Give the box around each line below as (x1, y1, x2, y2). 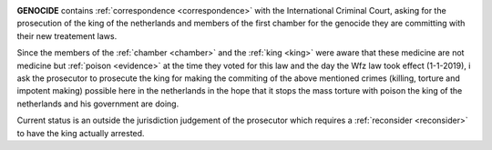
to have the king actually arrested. (16, 127, 145, 138)
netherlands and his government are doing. (16, 98, 179, 109)
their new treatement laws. (16, 30, 118, 41)
